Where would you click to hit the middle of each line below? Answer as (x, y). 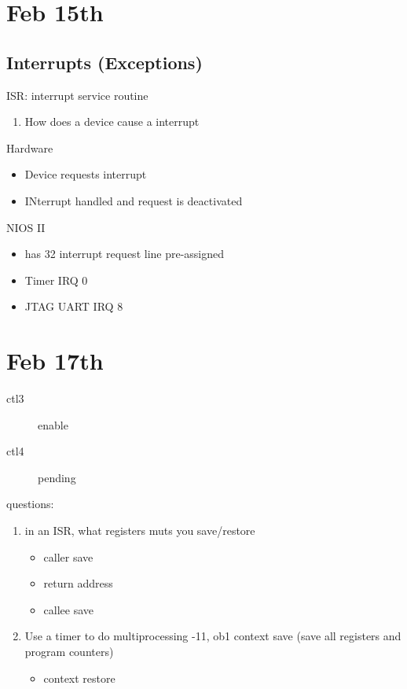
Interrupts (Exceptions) (104, 62)
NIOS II (26, 227)
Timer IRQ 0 (56, 280)
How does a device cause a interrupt (112, 122)
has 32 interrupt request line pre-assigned (125, 254)
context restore (79, 678)
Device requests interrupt (86, 174)
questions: (30, 504)
